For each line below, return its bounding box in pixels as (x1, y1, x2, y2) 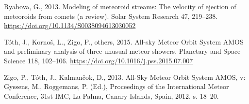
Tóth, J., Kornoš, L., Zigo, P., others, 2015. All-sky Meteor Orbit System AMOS (4, 36, 244, 46)
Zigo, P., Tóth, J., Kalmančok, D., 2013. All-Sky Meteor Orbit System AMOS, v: (4, 72, 246, 82)
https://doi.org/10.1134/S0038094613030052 (4, 20, 136, 30)
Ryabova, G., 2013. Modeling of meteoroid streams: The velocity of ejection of (4, 1, 236, 11)
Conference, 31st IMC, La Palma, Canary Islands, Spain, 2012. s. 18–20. (4, 90, 219, 101)
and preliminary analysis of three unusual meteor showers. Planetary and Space (4, 46, 241, 56)
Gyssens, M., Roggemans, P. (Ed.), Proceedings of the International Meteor (4, 81, 229, 91)
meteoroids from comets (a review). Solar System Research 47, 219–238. (4, 11, 218, 21)
